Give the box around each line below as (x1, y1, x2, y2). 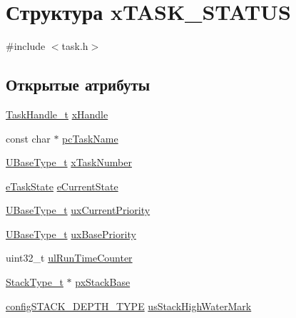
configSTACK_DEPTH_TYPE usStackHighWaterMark (6, 298, 252, 313)
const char (6, 130, 51, 145)
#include (6, 39, 46, 53)
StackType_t (6, 275, 63, 289)
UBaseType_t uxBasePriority (6, 226, 136, 241)
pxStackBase (75, 275, 131, 289)
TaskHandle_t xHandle (6, 106, 108, 121)
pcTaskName (62, 130, 118, 145)
